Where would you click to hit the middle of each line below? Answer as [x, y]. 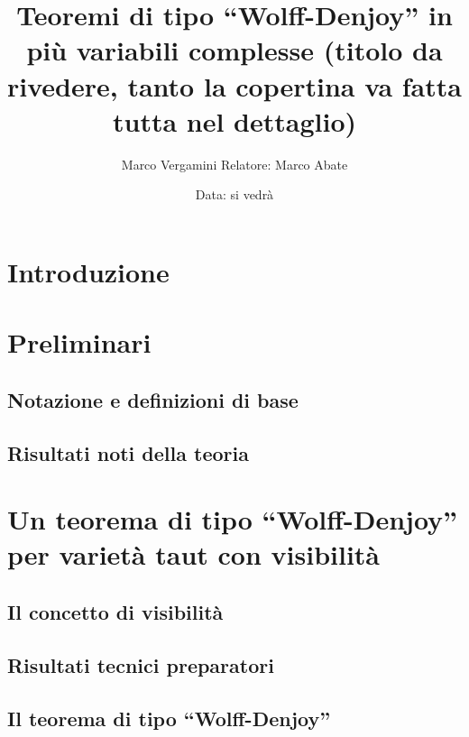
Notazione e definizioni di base [153, 399]
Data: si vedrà [234, 194]
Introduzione [88, 271]
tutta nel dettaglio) [234, 120]
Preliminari [79, 342]
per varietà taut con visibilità [194, 554]
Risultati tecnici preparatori [141, 664]
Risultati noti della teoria [128, 452]
